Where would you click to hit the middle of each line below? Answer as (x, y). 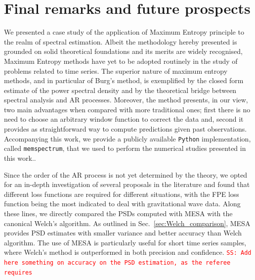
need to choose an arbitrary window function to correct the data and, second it (124, 119)
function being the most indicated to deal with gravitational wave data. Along (122, 204)
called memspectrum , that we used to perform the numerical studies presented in (125, 148)
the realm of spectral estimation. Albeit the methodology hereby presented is (121, 41)
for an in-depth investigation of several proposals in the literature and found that (127, 184)
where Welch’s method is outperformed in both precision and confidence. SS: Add (128, 252)
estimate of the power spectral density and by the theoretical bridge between (120, 90)
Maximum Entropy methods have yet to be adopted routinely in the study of (121, 61)
